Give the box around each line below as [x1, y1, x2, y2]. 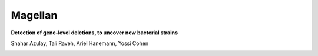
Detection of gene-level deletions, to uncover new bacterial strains [11, 29, 178, 36]
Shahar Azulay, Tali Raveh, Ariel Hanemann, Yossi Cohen [11, 40, 149, 47]
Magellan [11, 9, 58, 22]
